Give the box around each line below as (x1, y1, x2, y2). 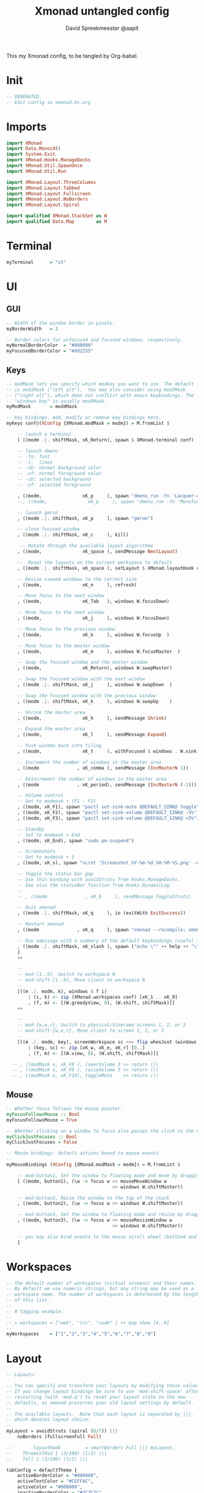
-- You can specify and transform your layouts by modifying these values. (6, 1383, 202, 1389)
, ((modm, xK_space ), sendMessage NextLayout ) (17, 549, 178, 555)
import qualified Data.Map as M (6, 219, 107, 225)
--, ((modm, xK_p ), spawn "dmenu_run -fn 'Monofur (17, 498, 200, 505)
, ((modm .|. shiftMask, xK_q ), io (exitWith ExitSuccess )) (17, 910, 186, 916)
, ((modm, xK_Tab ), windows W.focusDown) (17, 599, 170, 605)
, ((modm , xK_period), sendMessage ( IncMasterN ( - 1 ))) (17, 781, 197, 788)
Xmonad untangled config (34, 4, 170, 18)
